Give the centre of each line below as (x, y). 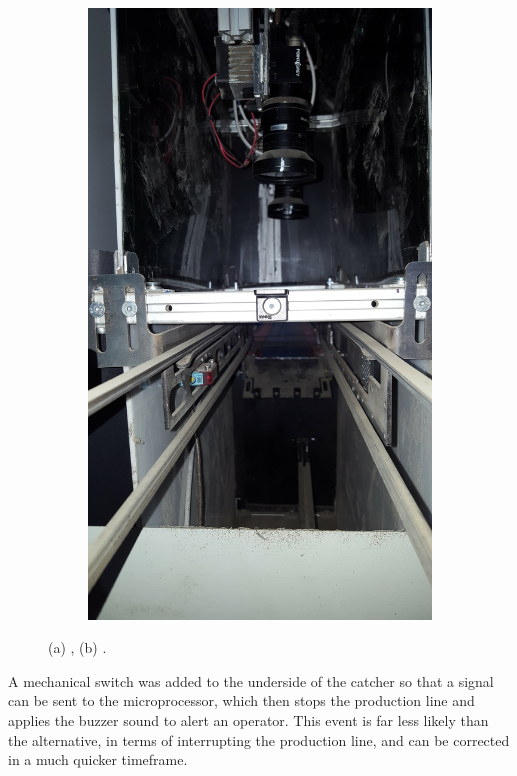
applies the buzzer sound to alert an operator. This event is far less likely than (248, 719)
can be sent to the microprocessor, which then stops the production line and (241, 700)
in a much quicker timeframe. (98, 759)
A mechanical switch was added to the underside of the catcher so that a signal (251, 680)
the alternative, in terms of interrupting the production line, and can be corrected (259, 739)
